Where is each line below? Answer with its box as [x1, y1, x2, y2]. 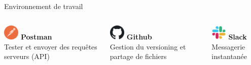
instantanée [211, 51, 247, 61]
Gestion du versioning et [110, 41, 186, 51]
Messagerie [211, 41, 245, 51]
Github [126, 31, 152, 41]
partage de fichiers [110, 51, 167, 61]
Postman [21, 31, 52, 41]
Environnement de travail [4, 1, 83, 11]
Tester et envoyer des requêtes [4, 41, 97, 51]
